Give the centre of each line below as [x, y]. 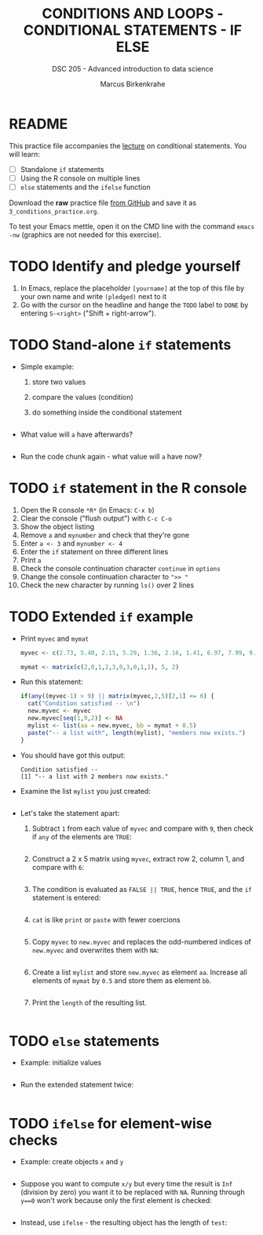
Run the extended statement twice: [77, 1085]
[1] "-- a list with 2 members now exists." [94, 776]
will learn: [24, 154]
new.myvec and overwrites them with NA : [95, 950]
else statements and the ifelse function [86, 187]
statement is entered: [66, 897]
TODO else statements [84, 1041]
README [38, 124]
